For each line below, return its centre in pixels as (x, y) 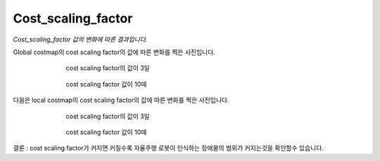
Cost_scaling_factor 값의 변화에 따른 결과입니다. (80, 39)
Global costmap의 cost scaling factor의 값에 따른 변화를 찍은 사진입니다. (114, 52)
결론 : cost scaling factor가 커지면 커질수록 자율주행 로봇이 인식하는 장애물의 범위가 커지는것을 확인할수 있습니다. (168, 148)
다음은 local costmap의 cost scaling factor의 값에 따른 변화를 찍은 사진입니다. (121, 100)
